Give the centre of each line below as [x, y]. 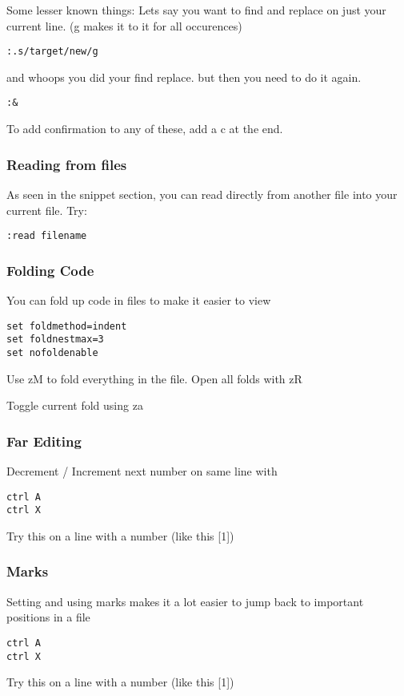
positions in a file [48, 617]
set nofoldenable [52, 352]
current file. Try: [47, 210]
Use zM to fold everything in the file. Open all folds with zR [154, 378]
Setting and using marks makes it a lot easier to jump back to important [185, 601]
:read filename [47, 236]
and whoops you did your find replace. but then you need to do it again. [184, 77]
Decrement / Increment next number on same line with [142, 470]
